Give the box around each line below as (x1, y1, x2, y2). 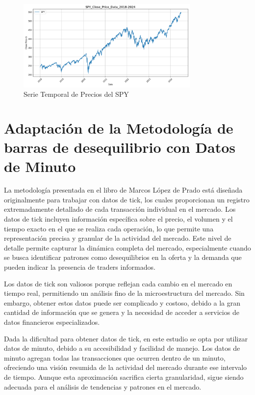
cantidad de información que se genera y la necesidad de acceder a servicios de (4, 307, 239, 317)
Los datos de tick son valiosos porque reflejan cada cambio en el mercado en (4, 278, 232, 288)
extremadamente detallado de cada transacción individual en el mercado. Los (4, 204, 236, 214)
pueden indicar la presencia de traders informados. (4, 262, 155, 272)
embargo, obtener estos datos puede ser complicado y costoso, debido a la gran (4, 297, 241, 308)
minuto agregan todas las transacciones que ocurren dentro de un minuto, (4, 352, 226, 363)
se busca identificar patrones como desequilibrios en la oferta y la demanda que (4, 252, 242, 262)
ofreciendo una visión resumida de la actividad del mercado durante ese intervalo (4, 362, 247, 372)
